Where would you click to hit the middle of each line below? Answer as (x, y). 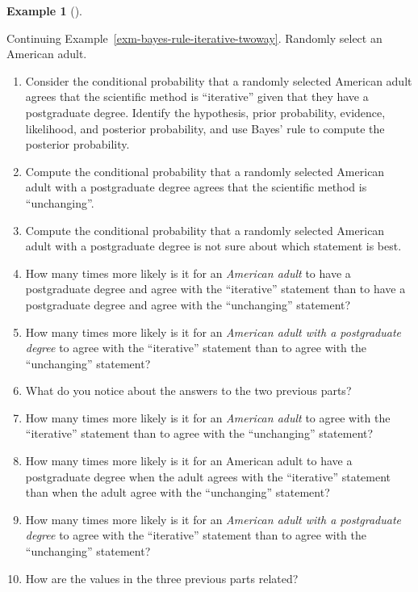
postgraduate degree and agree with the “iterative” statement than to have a (215, 289)
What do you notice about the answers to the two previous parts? (188, 390)
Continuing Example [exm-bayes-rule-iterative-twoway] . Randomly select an (194, 38)
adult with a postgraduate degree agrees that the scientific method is (196, 187)
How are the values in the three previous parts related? (162, 578)
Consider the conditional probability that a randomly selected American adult (219, 80)
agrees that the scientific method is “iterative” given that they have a (197, 97)
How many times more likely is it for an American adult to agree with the (208, 417)
